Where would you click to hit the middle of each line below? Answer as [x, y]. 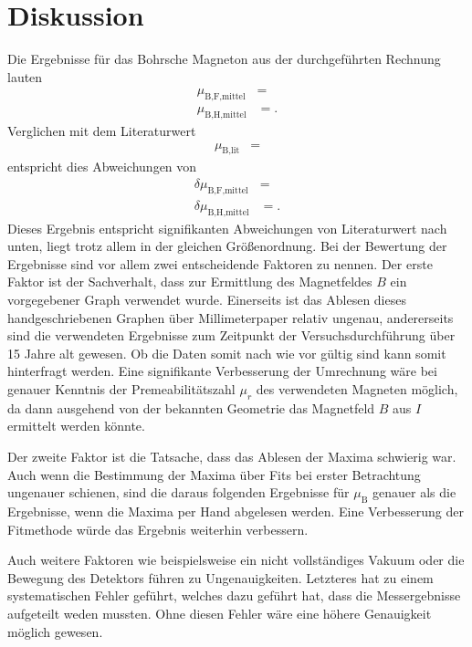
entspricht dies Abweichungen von [102, 167]
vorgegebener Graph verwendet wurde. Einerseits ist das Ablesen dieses [207, 300]
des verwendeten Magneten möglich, [357, 388]
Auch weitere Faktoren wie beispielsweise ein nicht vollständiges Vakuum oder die [236, 560]
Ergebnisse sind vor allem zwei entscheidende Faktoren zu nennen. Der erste [220, 263]
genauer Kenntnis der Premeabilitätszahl [121, 388]
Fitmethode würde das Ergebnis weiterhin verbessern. [158, 529]
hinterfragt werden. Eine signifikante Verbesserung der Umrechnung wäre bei [222, 371]
